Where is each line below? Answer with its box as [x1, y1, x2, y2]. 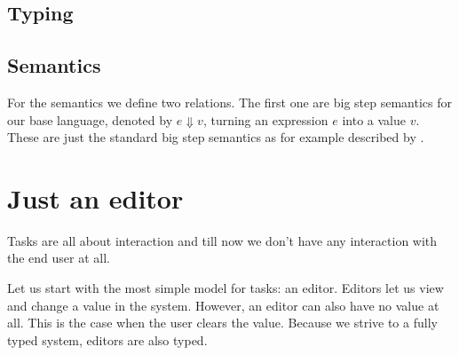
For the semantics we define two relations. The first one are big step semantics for [7, 92, 452, 111]
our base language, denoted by [7, 110, 173, 129]
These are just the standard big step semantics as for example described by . [7, 128, 424, 146]
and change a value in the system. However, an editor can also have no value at [7, 296, 439, 314]
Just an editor [7, 179, 184, 216]
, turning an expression [202, 110, 328, 129]
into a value [342, 110, 406, 129]
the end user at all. [7, 248, 111, 267]
